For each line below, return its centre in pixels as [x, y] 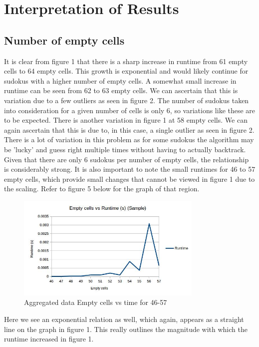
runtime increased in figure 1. [49, 339]
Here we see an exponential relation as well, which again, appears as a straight [124, 319]
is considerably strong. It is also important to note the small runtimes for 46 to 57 [130, 169]
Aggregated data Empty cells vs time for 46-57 [96, 302]
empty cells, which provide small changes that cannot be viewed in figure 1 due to [129, 179]
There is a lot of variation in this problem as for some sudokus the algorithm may [129, 139]
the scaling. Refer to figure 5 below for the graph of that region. [102, 189]
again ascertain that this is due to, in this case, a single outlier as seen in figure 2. [129, 129]
